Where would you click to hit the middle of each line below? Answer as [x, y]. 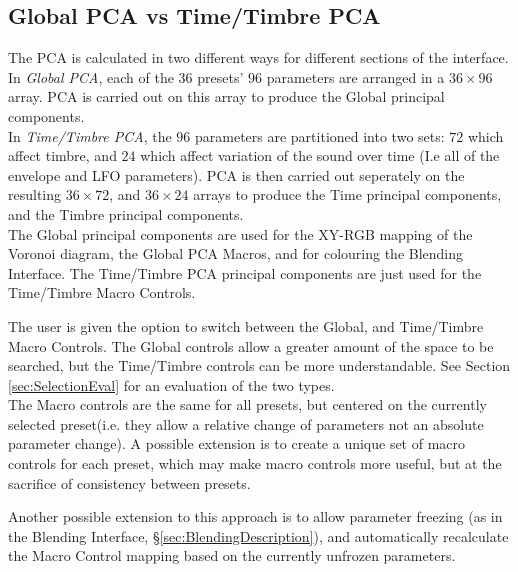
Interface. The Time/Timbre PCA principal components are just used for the [245, 272]
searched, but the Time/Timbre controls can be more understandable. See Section [259, 365]
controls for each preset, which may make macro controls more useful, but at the [255, 463]
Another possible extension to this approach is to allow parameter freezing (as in [255, 516]
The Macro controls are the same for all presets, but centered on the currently [247, 404]
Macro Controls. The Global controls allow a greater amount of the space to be [251, 345]
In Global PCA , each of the [91, 76]
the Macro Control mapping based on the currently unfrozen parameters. [232, 555]
